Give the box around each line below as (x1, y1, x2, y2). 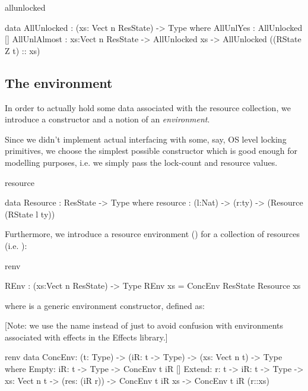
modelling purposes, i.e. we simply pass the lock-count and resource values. (5, 156, 278, 168)
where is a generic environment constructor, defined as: (5, 299, 205, 311)
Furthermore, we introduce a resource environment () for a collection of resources (5, 228, 300, 240)
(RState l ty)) (5, 207, 55, 220)
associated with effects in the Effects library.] (5, 330, 168, 343)
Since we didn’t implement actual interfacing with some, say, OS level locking (5, 133, 287, 145)
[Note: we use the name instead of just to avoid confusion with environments (5, 319, 284, 332)
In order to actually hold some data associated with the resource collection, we (5, 101, 291, 113)
